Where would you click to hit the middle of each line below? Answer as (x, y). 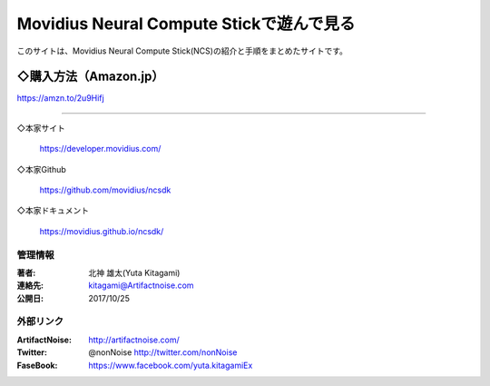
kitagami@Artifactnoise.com (141, 285)
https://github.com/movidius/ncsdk (105, 190)
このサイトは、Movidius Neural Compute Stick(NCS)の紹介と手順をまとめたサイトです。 (182, 51)
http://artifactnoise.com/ (134, 340)
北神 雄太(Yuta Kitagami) (134, 272)
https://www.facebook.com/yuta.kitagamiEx (171, 365)
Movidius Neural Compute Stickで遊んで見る (186, 24)
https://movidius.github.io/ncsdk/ (102, 231)
